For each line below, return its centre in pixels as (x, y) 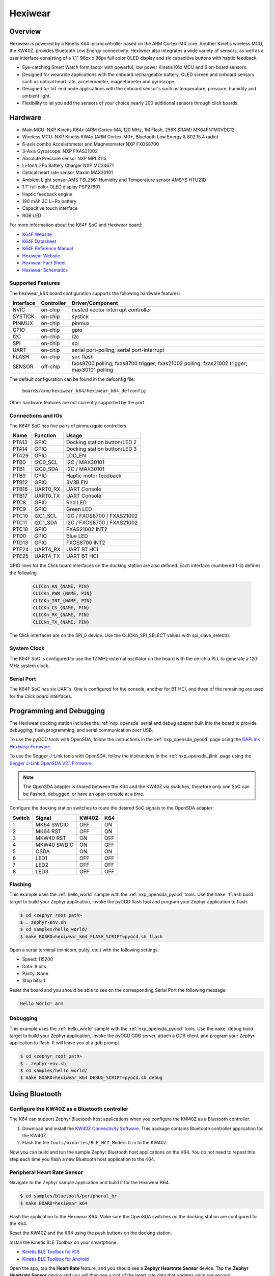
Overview (25, 31)
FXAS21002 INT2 (87, 529)
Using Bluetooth (36, 1094)
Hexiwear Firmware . (31, 746)
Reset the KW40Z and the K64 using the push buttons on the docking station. (91, 1233)
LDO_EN (76, 456)
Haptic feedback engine (47, 194)
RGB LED (32, 215)
